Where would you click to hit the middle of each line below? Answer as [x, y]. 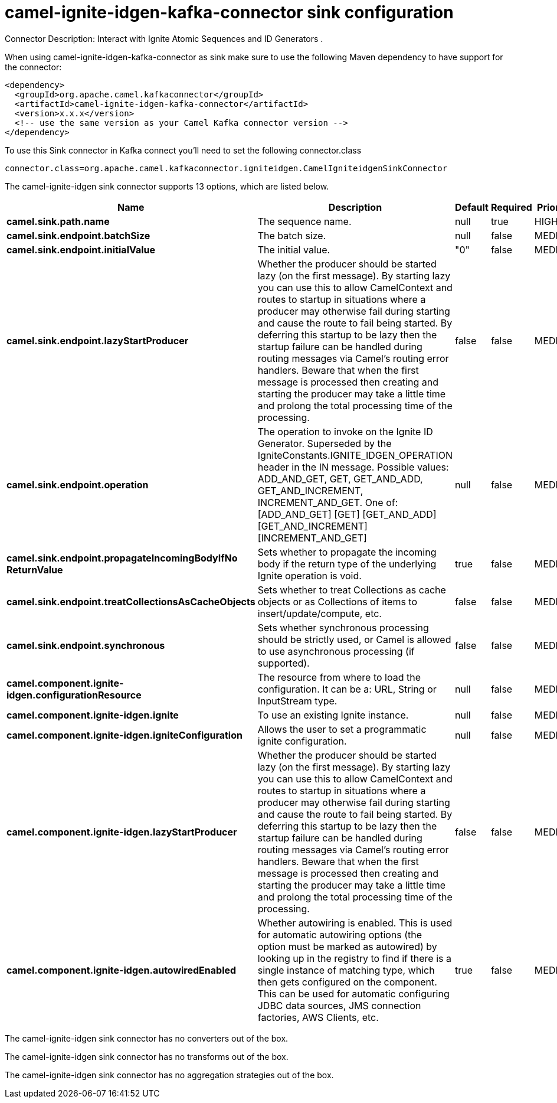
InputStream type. [297, 701]
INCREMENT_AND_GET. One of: [328, 502]
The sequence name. [304, 221]
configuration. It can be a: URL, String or [347, 689]
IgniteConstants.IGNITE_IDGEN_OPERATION [355, 455]
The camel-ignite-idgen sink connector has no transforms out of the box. [147, 1056]
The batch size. [292, 235]
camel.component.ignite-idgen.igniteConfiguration [124, 735]
